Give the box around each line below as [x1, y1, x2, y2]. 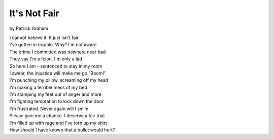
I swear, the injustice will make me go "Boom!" [9, 70, 107, 76]
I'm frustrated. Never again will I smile [9, 106, 89, 112]
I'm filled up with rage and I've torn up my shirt [9, 120, 108, 126]
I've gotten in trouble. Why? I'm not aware [9, 42, 97, 48]
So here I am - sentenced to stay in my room [9, 63, 102, 69]
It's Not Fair [9, 8, 59, 19]
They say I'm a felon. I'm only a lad [9, 56, 82, 62]
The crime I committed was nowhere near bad [9, 49, 106, 55]
